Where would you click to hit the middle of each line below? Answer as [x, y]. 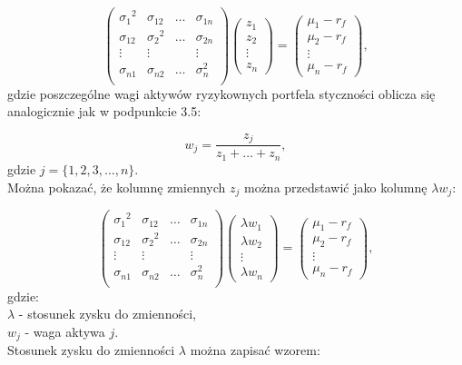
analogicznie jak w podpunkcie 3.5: [104, 111]
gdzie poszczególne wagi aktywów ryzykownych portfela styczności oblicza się [221, 93]
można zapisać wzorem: [255, 350]
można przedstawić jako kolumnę [335, 187]
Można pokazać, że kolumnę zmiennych [117, 187]
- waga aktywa [65, 331]
